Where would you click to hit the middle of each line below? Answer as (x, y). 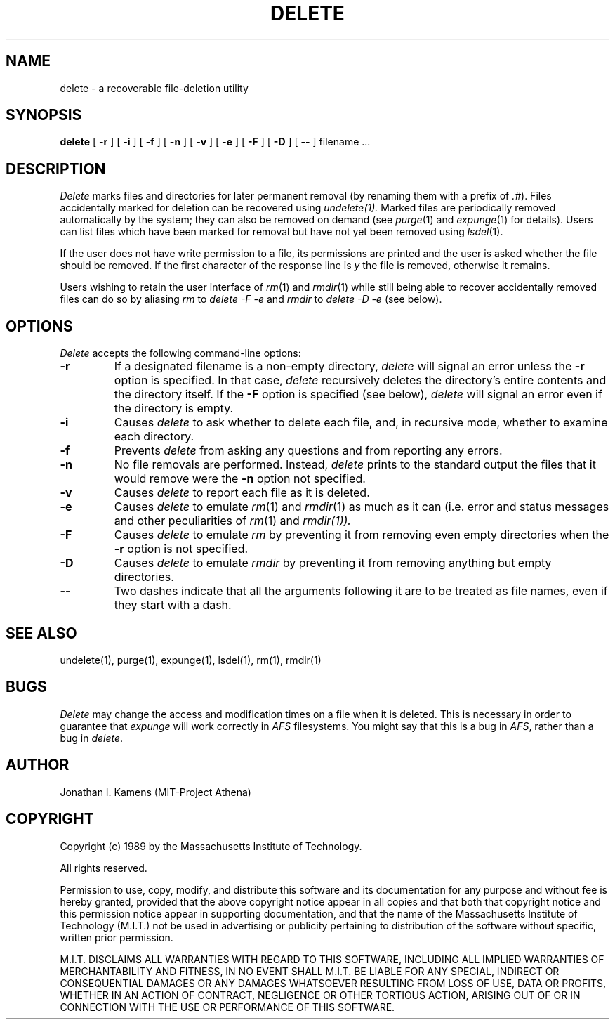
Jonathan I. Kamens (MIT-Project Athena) (156, 792)
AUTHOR (38, 765)
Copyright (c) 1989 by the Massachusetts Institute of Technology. (211, 846)
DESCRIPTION (56, 169)
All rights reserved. (104, 868)
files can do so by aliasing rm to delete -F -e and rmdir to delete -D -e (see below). (251, 299)
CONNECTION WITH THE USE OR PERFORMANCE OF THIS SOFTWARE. (227, 1007)
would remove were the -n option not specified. (240, 479)
